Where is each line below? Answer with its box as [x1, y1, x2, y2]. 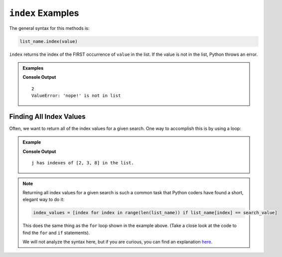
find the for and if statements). [22, 230, 90, 236]
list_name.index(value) [19, 38, 78, 44]
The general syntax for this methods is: [9, 25, 90, 31]
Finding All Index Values [9, 112, 86, 121]
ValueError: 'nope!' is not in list [31, 93, 121, 99]
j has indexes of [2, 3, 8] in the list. [31, 160, 134, 166]
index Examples [9, 7, 79, 18]
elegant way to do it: [22, 197, 65, 203]
